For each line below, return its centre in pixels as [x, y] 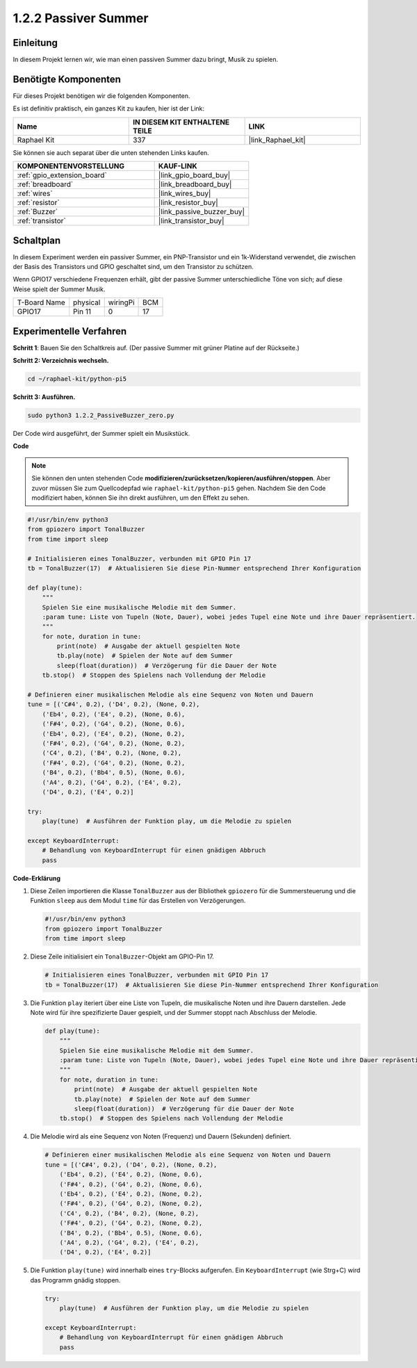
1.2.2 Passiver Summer [81, 18]
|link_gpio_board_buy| [194, 175]
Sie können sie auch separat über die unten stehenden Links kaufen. [111, 152]
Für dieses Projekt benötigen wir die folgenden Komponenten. [101, 96]
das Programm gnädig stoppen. [75, 1280]
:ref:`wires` [35, 193]
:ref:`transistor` [41, 221]
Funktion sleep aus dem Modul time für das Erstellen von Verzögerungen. [138, 901]
